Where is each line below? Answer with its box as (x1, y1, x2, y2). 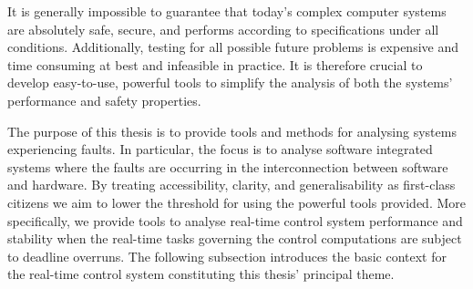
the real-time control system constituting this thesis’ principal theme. (7, 264, 395, 284)
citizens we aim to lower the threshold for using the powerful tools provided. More (7, 192, 466, 212)
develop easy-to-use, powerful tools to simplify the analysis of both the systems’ (7, 73, 453, 92)
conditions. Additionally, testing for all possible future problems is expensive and (7, 37, 458, 57)
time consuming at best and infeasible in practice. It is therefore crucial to (7, 55, 423, 74)
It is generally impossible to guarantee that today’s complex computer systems (7, 2, 447, 20)
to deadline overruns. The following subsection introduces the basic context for (7, 246, 447, 265)
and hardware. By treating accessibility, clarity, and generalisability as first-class (7, 175, 456, 194)
